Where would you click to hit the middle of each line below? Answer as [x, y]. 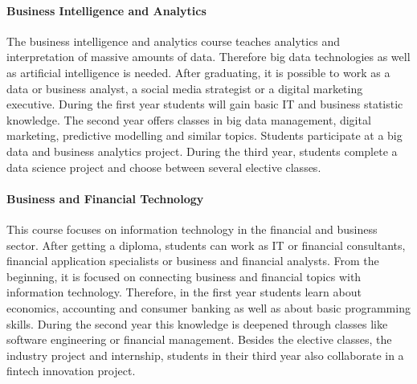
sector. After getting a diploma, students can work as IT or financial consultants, [206, 245]
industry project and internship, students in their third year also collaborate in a [205, 355]
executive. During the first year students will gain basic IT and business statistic [205, 104]
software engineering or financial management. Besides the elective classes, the [199, 339]
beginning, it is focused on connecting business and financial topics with [184, 276]
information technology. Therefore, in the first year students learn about [184, 292]
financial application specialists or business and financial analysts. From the [193, 261]
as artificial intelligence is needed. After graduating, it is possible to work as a [198, 72]
